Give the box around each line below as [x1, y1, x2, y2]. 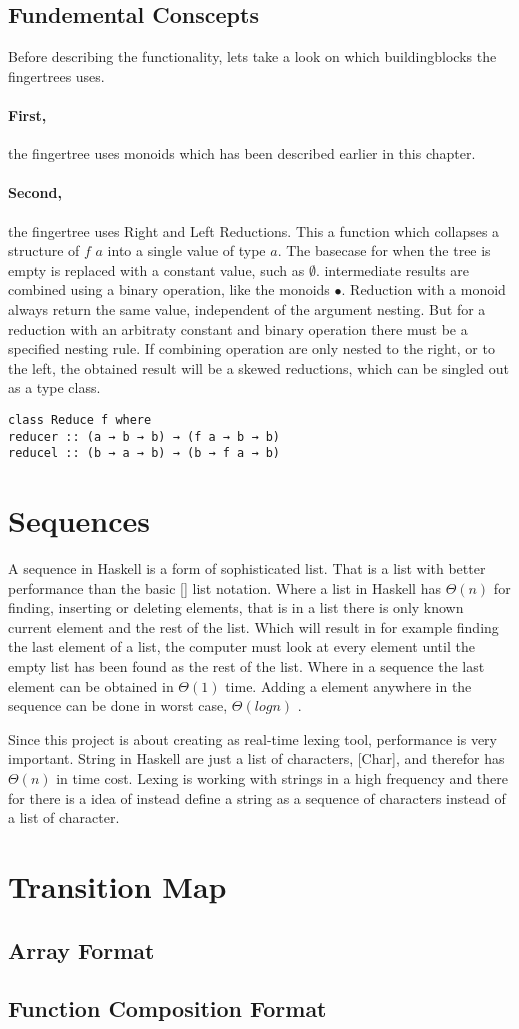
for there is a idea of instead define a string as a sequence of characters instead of [8, 787, 506, 808]
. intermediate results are [315, 259, 470, 280]
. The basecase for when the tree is [277, 240, 491, 261]
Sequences [8, 500, 150, 541]
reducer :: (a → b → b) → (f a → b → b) [8, 429, 281, 444]
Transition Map [8, 865, 227, 906]
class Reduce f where [8, 412, 152, 427]
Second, [8, 182, 62, 203]
